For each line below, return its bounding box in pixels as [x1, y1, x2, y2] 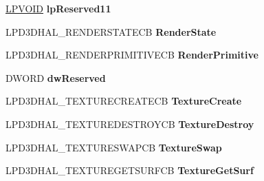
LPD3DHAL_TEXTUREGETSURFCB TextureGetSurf [5, 163, 254, 178]
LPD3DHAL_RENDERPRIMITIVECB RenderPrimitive [5, 47, 258, 62]
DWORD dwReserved [5, 70, 106, 85]
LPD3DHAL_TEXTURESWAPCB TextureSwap [5, 140, 222, 154]
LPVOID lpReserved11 [5, 1, 111, 15]
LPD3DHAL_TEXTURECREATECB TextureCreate [5, 94, 242, 108]
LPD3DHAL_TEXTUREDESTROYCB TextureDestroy [5, 116, 254, 131]
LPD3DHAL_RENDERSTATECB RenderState [5, 24, 217, 39]
